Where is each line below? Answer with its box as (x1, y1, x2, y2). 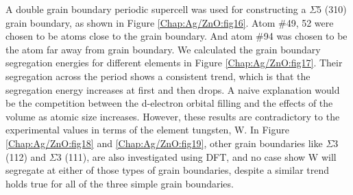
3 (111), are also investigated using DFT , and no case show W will (56, 149, 337, 164)
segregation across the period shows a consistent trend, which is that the (5, 68, 311, 83)
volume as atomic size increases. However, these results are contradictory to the (5, 109, 340, 123)
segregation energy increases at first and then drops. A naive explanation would (5, 82, 340, 96)
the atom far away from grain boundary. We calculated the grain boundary (5, 42, 321, 56)
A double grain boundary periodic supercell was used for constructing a (5, 2, 306, 16)
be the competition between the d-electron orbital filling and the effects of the (5, 96, 333, 110)
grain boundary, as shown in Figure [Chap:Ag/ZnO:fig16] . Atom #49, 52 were (5, 15, 334, 29)
